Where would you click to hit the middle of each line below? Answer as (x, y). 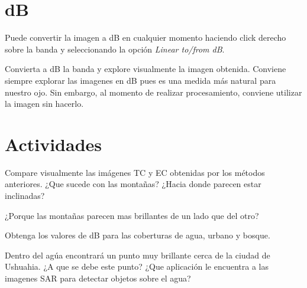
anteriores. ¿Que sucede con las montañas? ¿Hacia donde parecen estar (133, 184)
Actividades (54, 144)
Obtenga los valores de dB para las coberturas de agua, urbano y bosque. (138, 235)
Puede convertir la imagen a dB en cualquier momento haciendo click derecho (146, 37)
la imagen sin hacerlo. (44, 104)
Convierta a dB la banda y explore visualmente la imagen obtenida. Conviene (146, 69)
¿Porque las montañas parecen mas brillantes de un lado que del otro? (132, 215)
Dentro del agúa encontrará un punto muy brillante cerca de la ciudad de (138, 255)
